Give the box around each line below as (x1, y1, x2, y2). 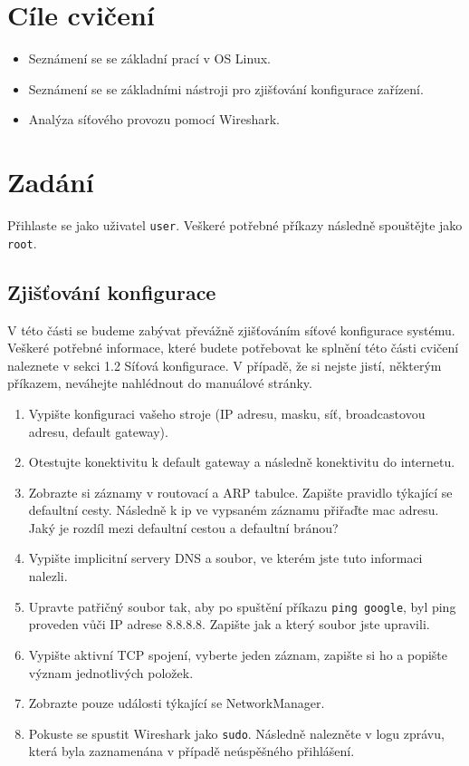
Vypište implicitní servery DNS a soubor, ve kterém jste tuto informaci (28, 548, 423, 567)
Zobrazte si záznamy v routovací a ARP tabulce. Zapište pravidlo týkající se (28, 482, 453, 501)
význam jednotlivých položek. (28, 663, 194, 682)
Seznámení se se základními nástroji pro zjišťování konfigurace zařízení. (28, 79, 424, 98)
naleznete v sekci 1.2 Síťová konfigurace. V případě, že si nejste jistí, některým (7, 355, 442, 374)
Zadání (7, 163, 94, 200)
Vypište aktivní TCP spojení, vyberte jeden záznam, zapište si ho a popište (28, 645, 448, 664)
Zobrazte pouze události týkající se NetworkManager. (28, 693, 325, 713)
